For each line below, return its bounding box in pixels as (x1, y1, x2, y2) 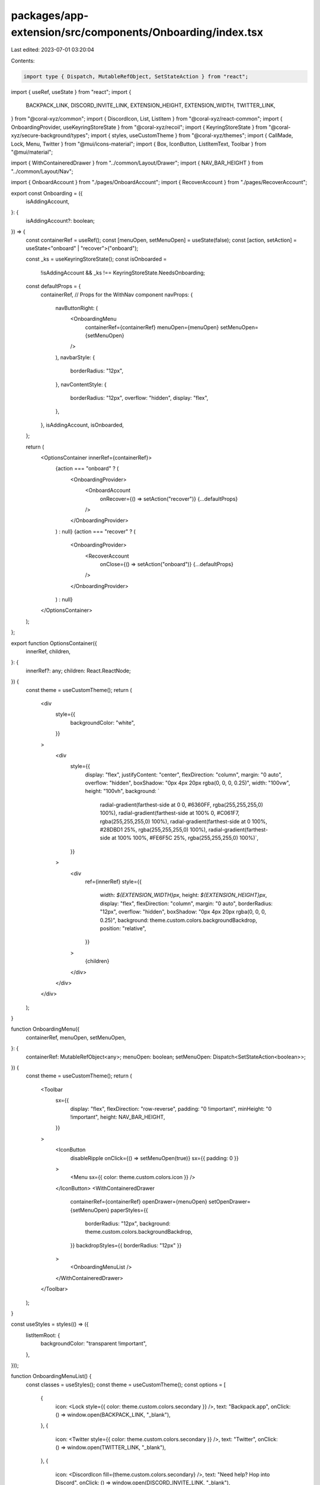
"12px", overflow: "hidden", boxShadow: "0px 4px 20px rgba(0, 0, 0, (100, 908, 267, 915)
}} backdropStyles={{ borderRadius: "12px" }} (70, 1241, 182, 1249)
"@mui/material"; (11, 148, 53, 156)
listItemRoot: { (25, 1331, 60, 1339)
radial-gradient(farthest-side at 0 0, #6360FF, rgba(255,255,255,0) (100, 801, 264, 808)
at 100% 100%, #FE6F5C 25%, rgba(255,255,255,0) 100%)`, (111, 835, 259, 842)
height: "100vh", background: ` (85, 788, 160, 795)
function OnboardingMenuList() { (11, 1373, 92, 1380)
